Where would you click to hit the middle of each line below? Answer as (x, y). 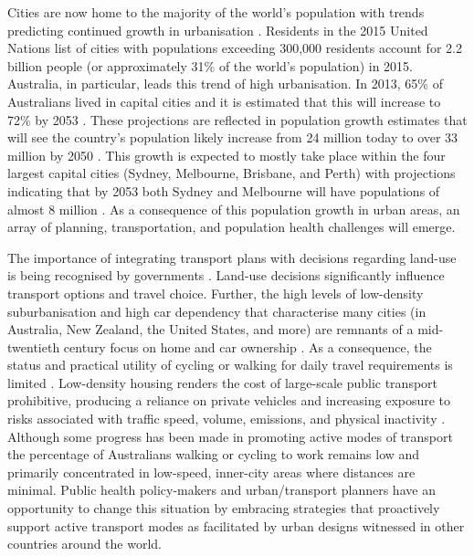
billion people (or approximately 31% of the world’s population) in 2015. (210, 65)
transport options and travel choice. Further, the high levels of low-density (216, 293)
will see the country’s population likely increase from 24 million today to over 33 (233, 137)
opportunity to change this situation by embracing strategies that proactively (224, 508)
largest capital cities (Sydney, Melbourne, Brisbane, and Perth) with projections (232, 173)
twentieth (34, 346)
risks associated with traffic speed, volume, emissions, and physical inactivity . (226, 419)
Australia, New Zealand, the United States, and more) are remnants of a (211, 329)
